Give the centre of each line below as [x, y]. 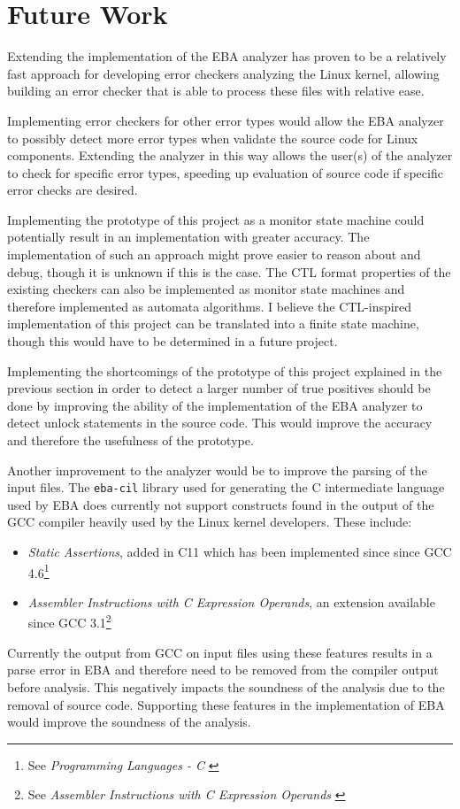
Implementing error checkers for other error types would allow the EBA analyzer [226, 120]
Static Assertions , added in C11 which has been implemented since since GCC [240, 552]
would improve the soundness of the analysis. [129, 722]
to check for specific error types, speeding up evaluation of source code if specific [225, 172]
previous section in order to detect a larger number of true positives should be [219, 388]
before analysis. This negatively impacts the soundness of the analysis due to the [226, 686]
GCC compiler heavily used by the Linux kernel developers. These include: [210, 522]
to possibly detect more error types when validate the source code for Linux [213, 138]
